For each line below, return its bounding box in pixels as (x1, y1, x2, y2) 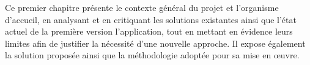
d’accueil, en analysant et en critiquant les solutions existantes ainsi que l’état (5, 13, 297, 26)
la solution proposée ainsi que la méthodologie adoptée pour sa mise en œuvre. (5, 49, 300, 61)
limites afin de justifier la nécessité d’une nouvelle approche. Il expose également (5, 36, 306, 49)
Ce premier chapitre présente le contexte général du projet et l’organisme (5, 1, 279, 13)
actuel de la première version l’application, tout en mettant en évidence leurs (5, 25, 293, 38)
